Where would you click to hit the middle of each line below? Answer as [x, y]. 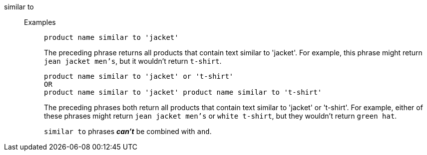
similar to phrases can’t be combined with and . [128, 131]
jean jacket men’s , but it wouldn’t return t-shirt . [133, 61]
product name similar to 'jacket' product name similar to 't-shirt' [183, 92]
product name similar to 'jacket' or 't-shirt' [139, 76]
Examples [40, 22]
